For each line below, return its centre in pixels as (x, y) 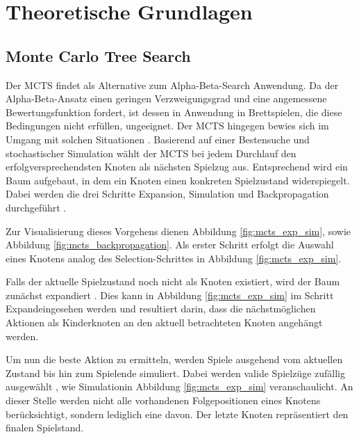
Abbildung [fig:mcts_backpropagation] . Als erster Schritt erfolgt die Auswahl (170, 245)
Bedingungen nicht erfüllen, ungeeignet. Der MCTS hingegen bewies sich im (167, 126)
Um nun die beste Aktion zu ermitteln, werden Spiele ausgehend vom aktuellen (174, 359)
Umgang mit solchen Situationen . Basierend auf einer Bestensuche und (158, 139)
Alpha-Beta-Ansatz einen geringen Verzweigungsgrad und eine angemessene (166, 98)
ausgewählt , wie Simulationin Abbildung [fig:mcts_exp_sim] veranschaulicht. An (179, 386)
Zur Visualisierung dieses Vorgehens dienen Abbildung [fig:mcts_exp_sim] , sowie (178, 231)
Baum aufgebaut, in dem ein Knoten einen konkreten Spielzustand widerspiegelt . (178, 180)
